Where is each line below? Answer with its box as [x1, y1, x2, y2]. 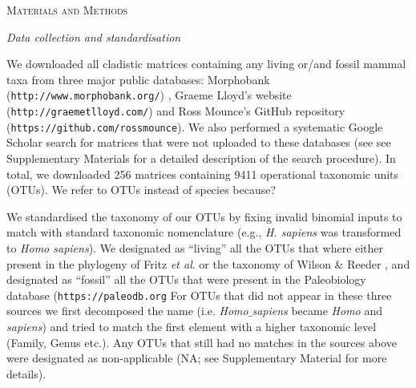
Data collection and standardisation [6, 28, 181, 45]
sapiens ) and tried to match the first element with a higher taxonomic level [6, 317, 377, 334]
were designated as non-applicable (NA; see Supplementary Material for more [6, 350, 387, 366]
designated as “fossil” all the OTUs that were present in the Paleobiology [6, 271, 366, 288]
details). [6, 365, 46, 382]
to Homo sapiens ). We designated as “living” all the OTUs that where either [6, 239, 384, 256]
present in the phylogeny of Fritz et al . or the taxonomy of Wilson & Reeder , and [6, 255, 410, 272]
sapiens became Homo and [252, 302, 382, 319]
